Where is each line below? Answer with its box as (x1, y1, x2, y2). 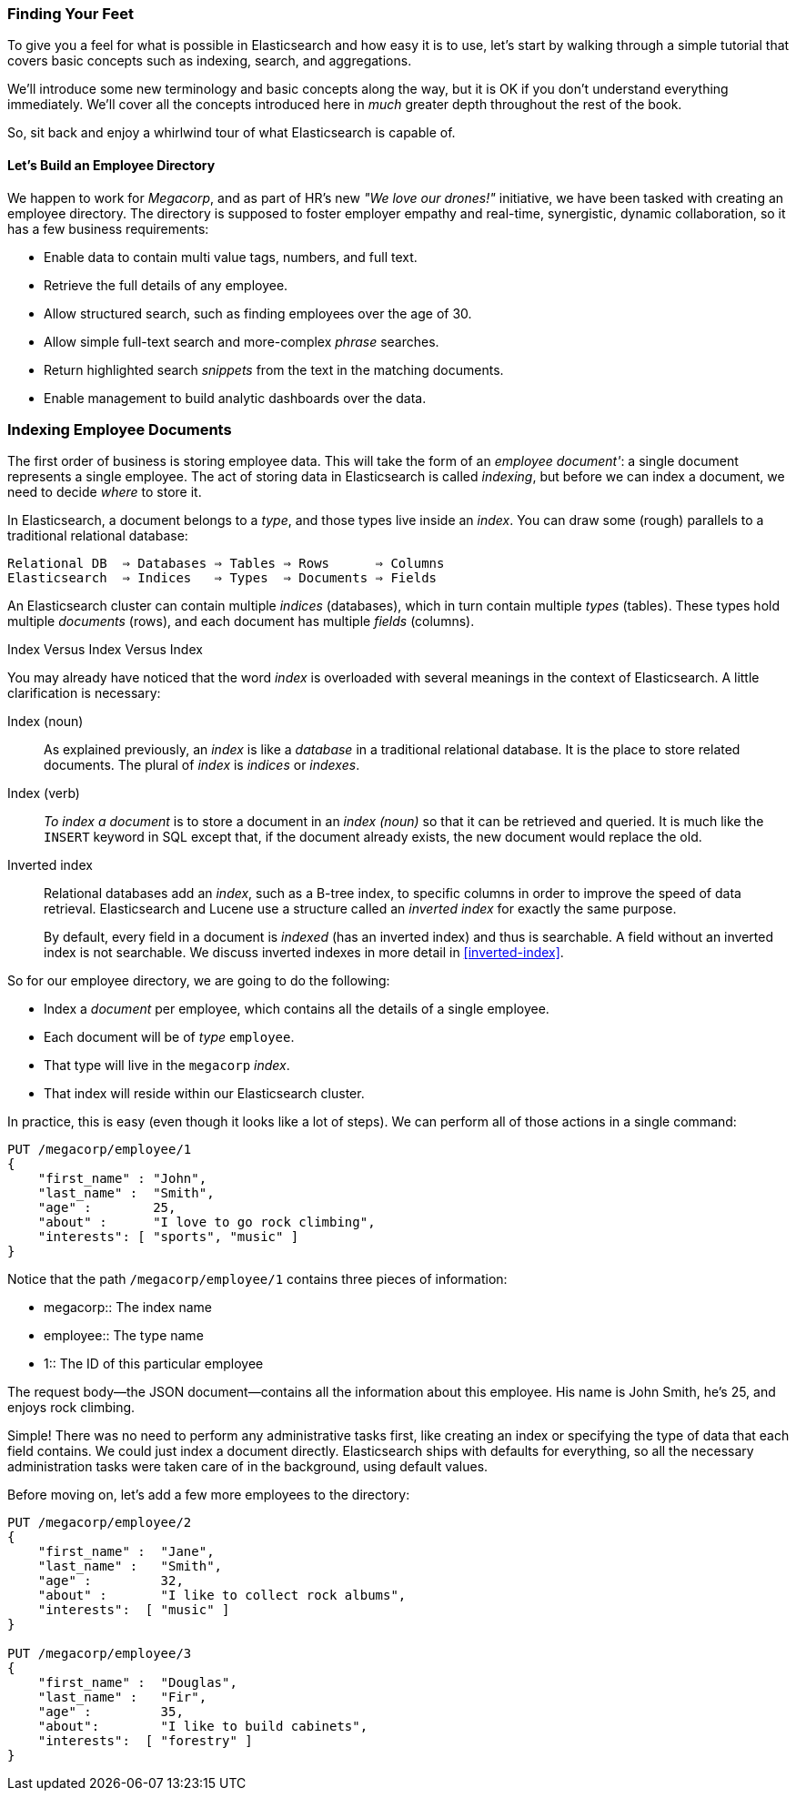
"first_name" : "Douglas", (37, 1675, 237, 1691)
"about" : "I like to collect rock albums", (37, 1588, 407, 1603)
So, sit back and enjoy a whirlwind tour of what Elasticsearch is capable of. (7, 125, 456, 141)
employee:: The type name (44, 1328, 204, 1344)
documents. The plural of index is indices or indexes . (44, 757, 360, 773)
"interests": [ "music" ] (37, 1602, 230, 1618)
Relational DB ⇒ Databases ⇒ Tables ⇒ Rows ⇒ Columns (7, 556, 445, 571)
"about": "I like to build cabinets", (37, 1719, 368, 1734)
